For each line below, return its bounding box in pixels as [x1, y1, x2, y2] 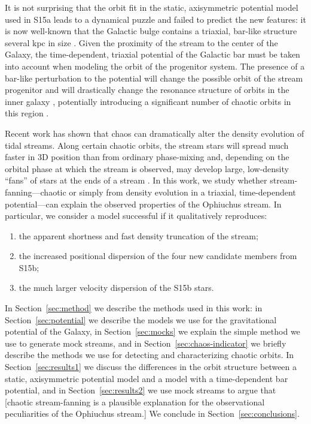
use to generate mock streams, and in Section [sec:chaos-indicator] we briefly [5, 336, 286, 349]
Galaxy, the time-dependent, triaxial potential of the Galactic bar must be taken [5, 48, 300, 61]
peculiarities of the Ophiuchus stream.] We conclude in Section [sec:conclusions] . [5, 407, 300, 420]
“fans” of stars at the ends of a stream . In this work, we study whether [5, 174, 267, 187]
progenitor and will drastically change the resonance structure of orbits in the [5, 83, 289, 96]
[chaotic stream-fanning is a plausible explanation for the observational [5, 395, 265, 408]
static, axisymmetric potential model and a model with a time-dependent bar [5, 372, 288, 384]
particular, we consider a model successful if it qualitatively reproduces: [5, 209, 267, 222]
